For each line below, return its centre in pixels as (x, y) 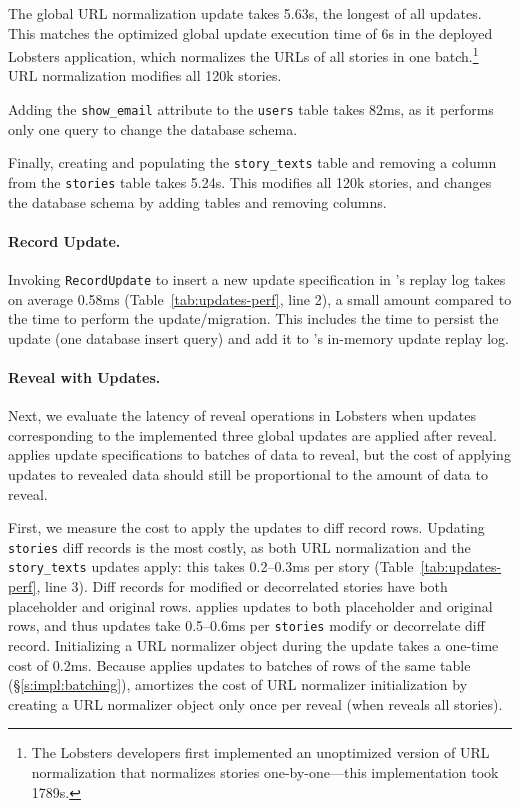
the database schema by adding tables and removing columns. (197, 201)
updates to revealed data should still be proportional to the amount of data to (248, 474)
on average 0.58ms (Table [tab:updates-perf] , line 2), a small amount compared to (260, 298)
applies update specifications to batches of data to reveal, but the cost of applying (259, 454)
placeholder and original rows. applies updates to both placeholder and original (250, 605)
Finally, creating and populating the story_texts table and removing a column (252, 162)
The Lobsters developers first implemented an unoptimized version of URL (260, 752)
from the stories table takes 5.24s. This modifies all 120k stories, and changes (250, 181)
